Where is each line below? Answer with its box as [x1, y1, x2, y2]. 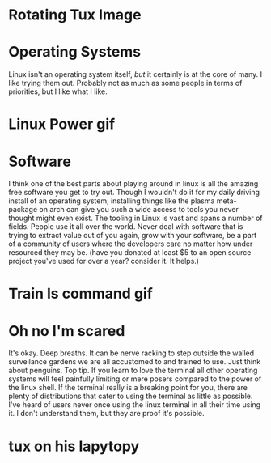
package [8, 205, 38, 215]
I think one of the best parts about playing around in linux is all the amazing [8, 179, 259, 189]
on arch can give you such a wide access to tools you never [39, 205, 239, 215]
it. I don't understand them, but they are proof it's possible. [8, 409, 205, 418]
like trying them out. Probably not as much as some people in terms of [8, 79, 243, 88]
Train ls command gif [8, 285, 154, 303]
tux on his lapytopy [8, 437, 140, 455]
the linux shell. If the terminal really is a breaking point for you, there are [8, 383, 248, 393]
